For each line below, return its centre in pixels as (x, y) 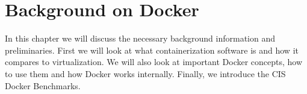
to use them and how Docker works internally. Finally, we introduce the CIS (145, 73)
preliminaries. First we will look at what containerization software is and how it (152, 50)
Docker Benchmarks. (43, 85)
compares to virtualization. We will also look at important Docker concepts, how (154, 62)
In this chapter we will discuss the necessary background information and (140, 38)
